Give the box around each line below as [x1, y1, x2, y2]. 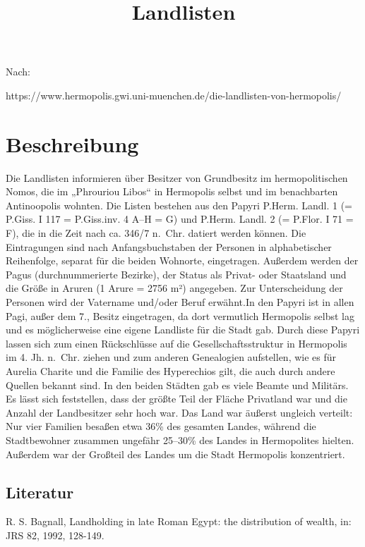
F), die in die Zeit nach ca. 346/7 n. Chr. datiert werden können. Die [6, 226, 306, 240]
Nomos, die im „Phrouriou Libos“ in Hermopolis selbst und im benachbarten [6, 184, 338, 199]
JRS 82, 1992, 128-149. [6, 527, 104, 542]
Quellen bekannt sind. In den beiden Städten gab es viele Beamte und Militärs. [6, 377, 349, 392]
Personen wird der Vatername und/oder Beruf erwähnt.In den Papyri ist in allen [6, 295, 354, 309]
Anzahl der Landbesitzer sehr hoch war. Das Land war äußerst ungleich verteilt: [6, 405, 353, 419]
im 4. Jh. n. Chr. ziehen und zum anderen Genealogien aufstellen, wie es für [6, 350, 337, 364]
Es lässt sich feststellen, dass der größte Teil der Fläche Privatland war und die [6, 391, 347, 406]
